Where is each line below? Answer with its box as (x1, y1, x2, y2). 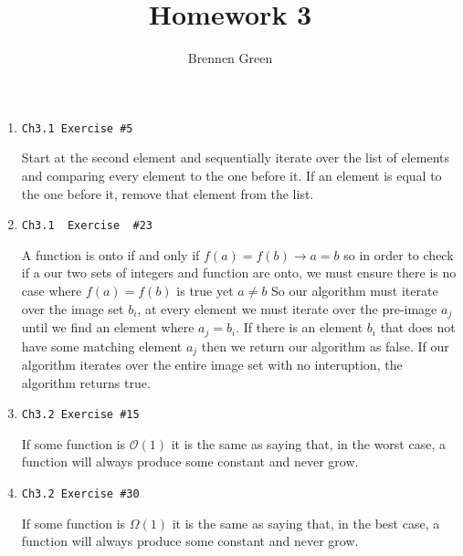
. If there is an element (236, 318, 363, 337)
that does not (380, 318, 456, 337)
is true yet (176, 281, 234, 299)
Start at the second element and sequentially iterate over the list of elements (21, 148, 449, 167)
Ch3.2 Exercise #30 (21, 487, 140, 500)
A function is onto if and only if (21, 245, 200, 264)
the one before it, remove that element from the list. (21, 184, 314, 203)
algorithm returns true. (21, 372, 151, 392)
